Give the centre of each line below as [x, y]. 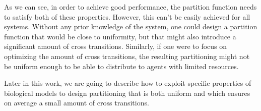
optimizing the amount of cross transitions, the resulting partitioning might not [127, 56]
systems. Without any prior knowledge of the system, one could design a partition [131, 26]
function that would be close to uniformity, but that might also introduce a [120, 36]
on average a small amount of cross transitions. [77, 103]
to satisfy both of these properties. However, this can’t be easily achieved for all [127, 16]
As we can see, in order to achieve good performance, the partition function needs [130, 7]
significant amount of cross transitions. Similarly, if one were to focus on [116, 46]
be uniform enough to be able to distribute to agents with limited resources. [121, 66]
